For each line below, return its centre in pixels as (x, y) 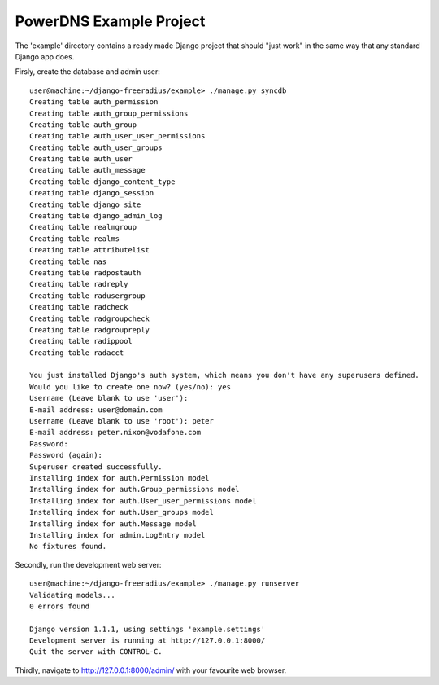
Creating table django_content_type (102, 182)
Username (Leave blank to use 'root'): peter (122, 421)
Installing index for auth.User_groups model (122, 512)
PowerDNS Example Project (110, 21)
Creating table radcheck (79, 307)
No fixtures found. (68, 547)
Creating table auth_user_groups (96, 147)
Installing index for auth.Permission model (120, 478)
